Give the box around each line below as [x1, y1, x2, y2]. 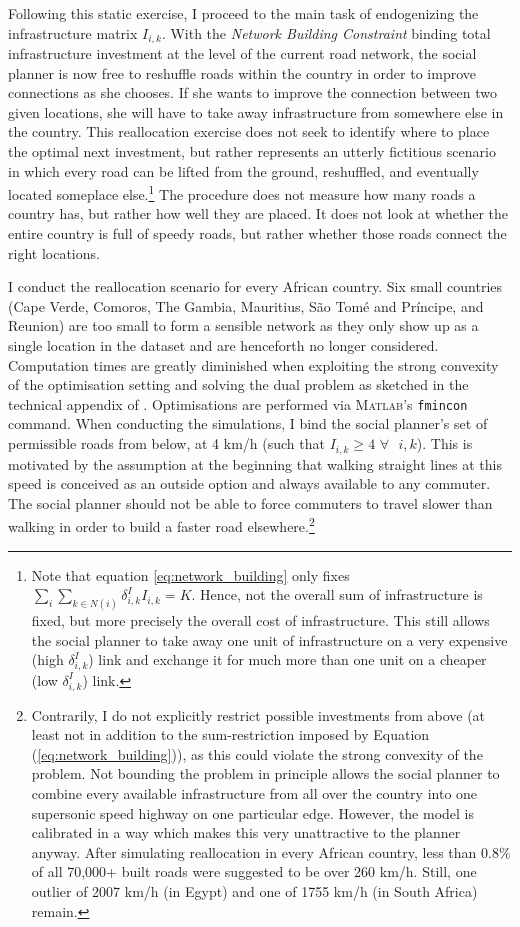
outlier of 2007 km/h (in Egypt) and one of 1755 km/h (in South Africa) [31, 880, 478, 901]
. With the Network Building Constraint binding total [161, 22, 491, 43]
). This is [416, 433, 473, 454]
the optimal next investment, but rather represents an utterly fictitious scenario [8, 141, 496, 162]
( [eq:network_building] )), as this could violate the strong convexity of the [31, 743, 483, 764]
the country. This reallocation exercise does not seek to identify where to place [8, 121, 490, 142]
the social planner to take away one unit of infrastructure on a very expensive [31, 629, 508, 650]
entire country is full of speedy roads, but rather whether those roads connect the [8, 223, 507, 244]
